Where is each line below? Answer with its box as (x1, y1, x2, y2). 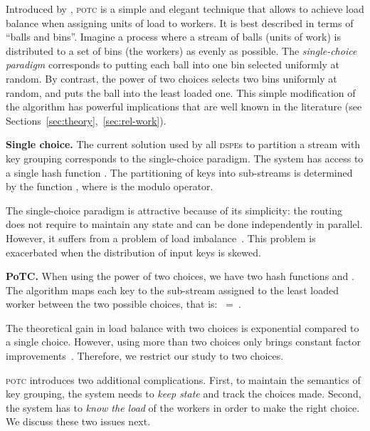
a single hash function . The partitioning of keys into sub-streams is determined (6, 165, 353, 180)
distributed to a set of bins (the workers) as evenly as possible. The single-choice (6, 43, 357, 58)
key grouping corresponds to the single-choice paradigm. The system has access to (6, 150, 364, 165)
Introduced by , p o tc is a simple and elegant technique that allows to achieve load (6, 1, 364, 16)
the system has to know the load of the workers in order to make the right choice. (6, 400, 360, 415)
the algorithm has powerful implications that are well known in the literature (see (6, 99, 362, 114)
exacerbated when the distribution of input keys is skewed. (6, 244, 261, 259)
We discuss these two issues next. (6, 414, 151, 429)
